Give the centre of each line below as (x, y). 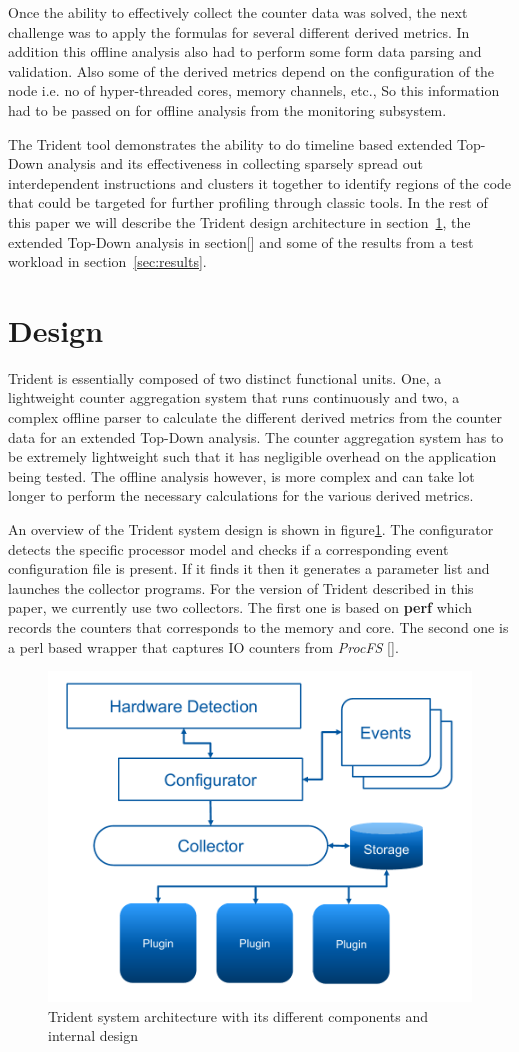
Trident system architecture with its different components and (238, 1015)
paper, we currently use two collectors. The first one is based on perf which (240, 607)
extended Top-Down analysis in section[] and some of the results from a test (241, 241)
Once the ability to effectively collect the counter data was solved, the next (238, 12)
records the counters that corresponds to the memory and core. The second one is (258, 626)
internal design (93, 1035)
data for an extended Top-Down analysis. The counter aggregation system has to (256, 436)
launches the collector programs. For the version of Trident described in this (241, 587)
